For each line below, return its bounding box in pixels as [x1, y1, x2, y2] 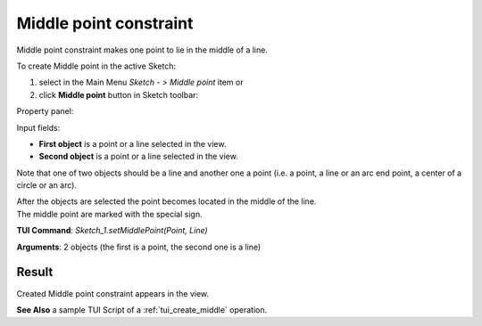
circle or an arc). [16, 180, 78, 191]
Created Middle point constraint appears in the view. [16, 288, 210, 298]
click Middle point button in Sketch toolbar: [38, 89, 199, 100]
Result [16, 265, 54, 280]
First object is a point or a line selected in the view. [38, 138, 227, 149]
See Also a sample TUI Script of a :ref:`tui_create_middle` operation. [16, 304, 268, 315]
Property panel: [16, 106, 74, 117]
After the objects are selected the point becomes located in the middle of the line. [16, 196, 317, 207]
